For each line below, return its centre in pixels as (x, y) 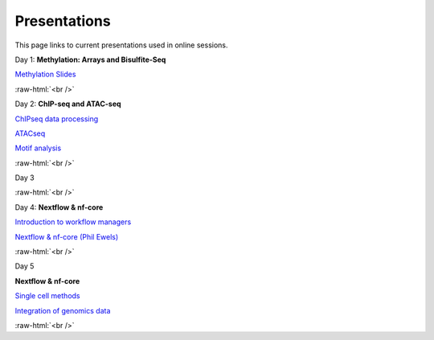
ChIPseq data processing (57, 119)
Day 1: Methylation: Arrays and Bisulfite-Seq (90, 59)
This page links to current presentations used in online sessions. (121, 45)
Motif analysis (38, 148)
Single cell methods (47, 296)
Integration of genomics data (63, 310)
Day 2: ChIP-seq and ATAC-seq (68, 104)
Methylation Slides (45, 74)
